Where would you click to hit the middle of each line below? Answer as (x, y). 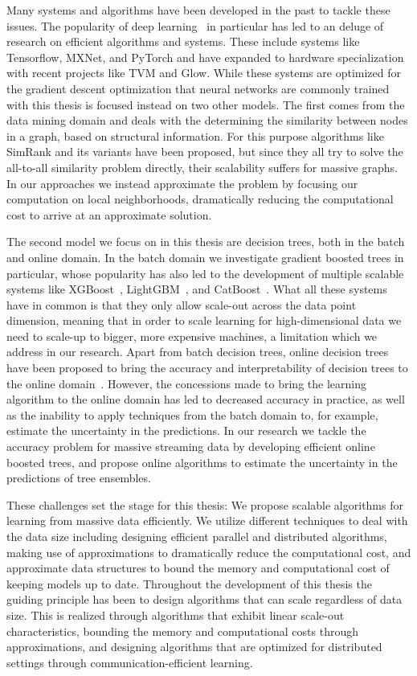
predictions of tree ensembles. (79, 478)
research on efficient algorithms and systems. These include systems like (183, 41)
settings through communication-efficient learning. (130, 662)
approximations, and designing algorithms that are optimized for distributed (194, 647)
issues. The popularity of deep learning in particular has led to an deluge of (195, 25)
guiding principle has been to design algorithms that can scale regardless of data (204, 599)
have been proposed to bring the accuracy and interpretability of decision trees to (207, 368)
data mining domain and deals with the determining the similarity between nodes (207, 120)
